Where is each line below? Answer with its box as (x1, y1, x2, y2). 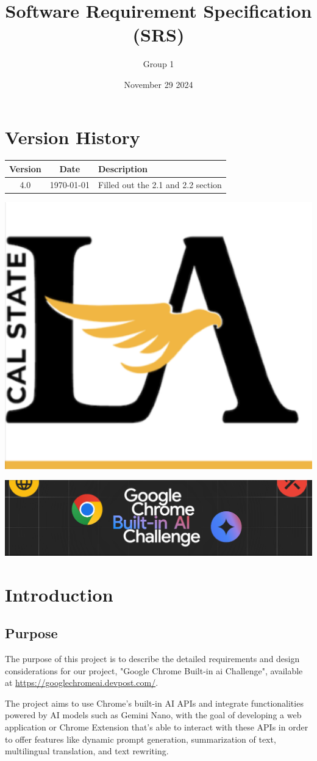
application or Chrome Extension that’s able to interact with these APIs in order (5, 720, 308, 733)
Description (98, 162, 148, 175)
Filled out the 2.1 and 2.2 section (98, 178, 222, 191)
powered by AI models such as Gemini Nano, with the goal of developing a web (5, 708, 302, 721)
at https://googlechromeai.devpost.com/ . (5, 676, 158, 689)
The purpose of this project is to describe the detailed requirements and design (5, 652, 300, 665)
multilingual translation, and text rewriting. (5, 745, 169, 757)
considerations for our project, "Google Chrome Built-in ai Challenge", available (5, 664, 303, 677)
